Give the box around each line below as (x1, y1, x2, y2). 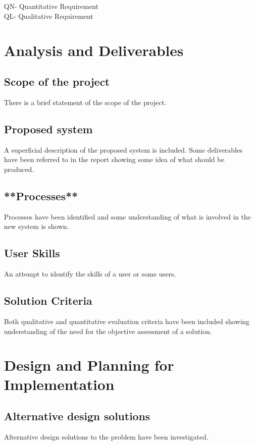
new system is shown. (4, 221, 69, 231)
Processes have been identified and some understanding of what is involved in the (4, 211, 251, 222)
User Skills (4, 245, 60, 261)
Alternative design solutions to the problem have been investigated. (4, 431, 208, 442)
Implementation (4, 374, 114, 394)
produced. (4, 164, 34, 174)
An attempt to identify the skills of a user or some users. (4, 269, 176, 279)
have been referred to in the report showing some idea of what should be (4, 154, 224, 165)
